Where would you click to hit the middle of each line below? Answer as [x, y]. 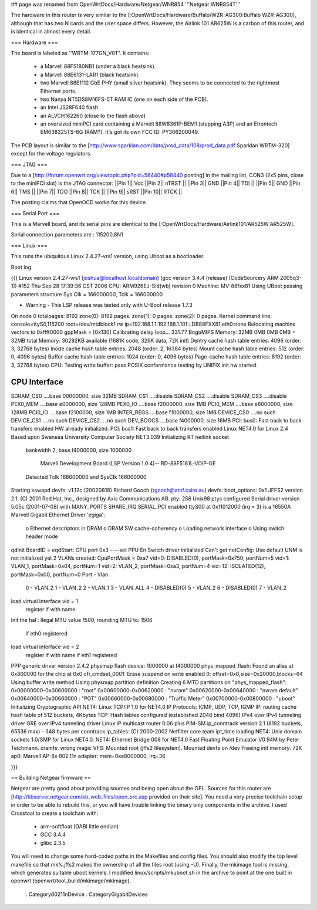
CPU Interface [37, 382]
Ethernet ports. [58, 91]
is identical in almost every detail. [51, 32]
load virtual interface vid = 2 [45, 647]
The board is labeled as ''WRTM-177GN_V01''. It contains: [80, 53]
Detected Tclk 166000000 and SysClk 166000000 [86, 477]
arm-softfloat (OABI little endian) [80, 826]
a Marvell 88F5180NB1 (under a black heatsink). [98, 66]
